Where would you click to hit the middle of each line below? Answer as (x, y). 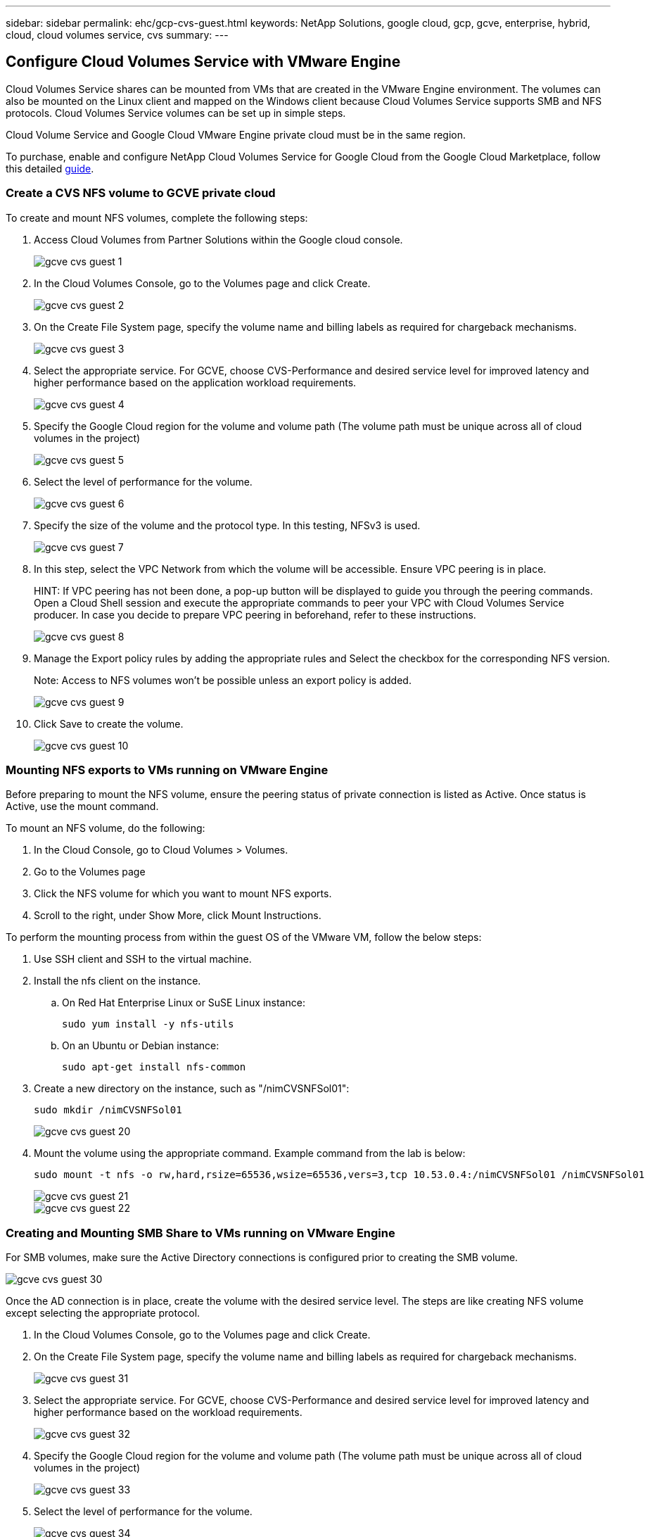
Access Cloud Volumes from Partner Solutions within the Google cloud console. (218, 239)
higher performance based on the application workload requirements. (195, 382)
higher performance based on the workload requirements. (168, 1412)
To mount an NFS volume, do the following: (106, 828)
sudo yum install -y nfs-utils (148, 1024)
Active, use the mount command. (82, 807)
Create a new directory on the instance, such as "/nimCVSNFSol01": (192, 1089)
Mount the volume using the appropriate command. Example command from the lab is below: (250, 1153)
